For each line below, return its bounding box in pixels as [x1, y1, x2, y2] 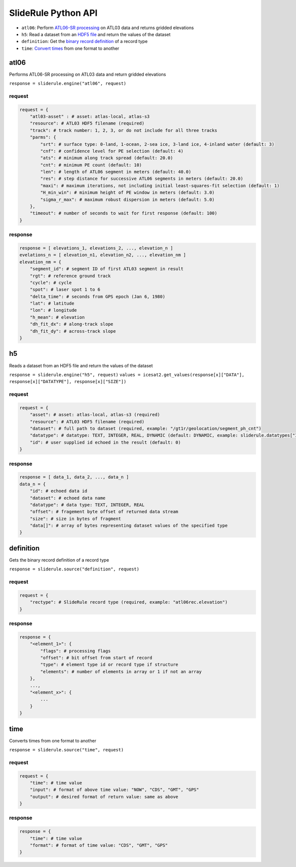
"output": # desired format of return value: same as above [30, 794, 179, 799]
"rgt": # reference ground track [30, 273, 111, 279]
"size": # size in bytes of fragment [30, 516, 121, 521]
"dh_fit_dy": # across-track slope [30, 328, 116, 334]
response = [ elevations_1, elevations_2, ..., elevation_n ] [19, 245, 173, 251]
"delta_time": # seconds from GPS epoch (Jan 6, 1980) [30, 294, 165, 299]
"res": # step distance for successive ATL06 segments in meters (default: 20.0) [40, 176, 244, 181]
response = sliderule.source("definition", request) [9, 566, 140, 572]
